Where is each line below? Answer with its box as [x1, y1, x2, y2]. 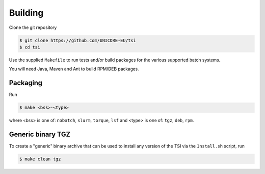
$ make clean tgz [19, 156, 61, 162]
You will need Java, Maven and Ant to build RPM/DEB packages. [9, 66, 139, 72]
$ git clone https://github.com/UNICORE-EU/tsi [19, 37, 136, 43]
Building [9, 7, 44, 18]
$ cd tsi [19, 44, 41, 50]
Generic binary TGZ [9, 130, 71, 138]
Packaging [9, 79, 43, 87]
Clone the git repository [9, 25, 57, 30]
